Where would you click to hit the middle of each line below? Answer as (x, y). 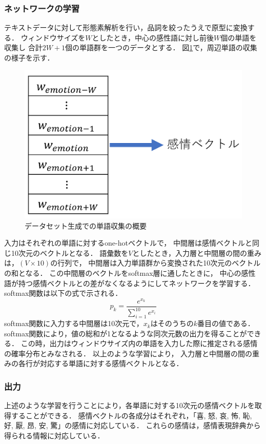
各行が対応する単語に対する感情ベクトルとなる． (101, 363)
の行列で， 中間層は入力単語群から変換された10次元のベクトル (156, 263)
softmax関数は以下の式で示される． (63, 293)
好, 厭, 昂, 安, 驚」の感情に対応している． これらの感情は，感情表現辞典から (132, 425)
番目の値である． (226, 323)
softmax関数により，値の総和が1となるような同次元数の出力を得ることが (126, 333)
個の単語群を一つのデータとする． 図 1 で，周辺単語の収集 (161, 47)
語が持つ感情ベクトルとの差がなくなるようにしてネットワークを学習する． (130, 283)
